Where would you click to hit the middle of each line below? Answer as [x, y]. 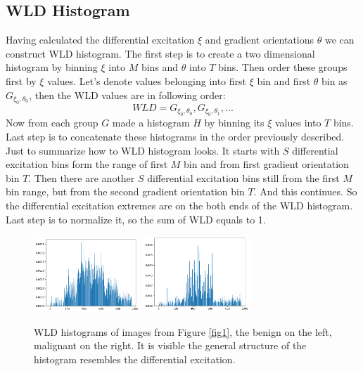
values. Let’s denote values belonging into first [147, 80]
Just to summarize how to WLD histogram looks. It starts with [143, 150]
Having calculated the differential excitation [100, 40]
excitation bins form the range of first [87, 164]
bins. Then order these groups [283, 67]
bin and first [284, 80]
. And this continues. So [305, 191]
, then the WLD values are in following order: [127, 95]
